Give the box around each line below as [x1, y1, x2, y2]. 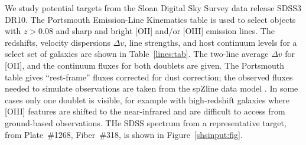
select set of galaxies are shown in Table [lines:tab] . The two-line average [5, 48, 269, 60]
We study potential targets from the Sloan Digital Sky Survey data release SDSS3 [5, 2, 302, 14]
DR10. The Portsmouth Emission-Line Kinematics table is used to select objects [5, 13, 296, 25]
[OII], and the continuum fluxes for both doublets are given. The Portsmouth [5, 59, 285, 71]
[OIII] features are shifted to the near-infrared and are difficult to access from [5, 105, 285, 117]
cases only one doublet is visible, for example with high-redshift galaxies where [5, 93, 290, 106]
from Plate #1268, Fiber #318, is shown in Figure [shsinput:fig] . [5, 128, 243, 140]
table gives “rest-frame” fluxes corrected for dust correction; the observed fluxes [5, 70, 293, 83]
